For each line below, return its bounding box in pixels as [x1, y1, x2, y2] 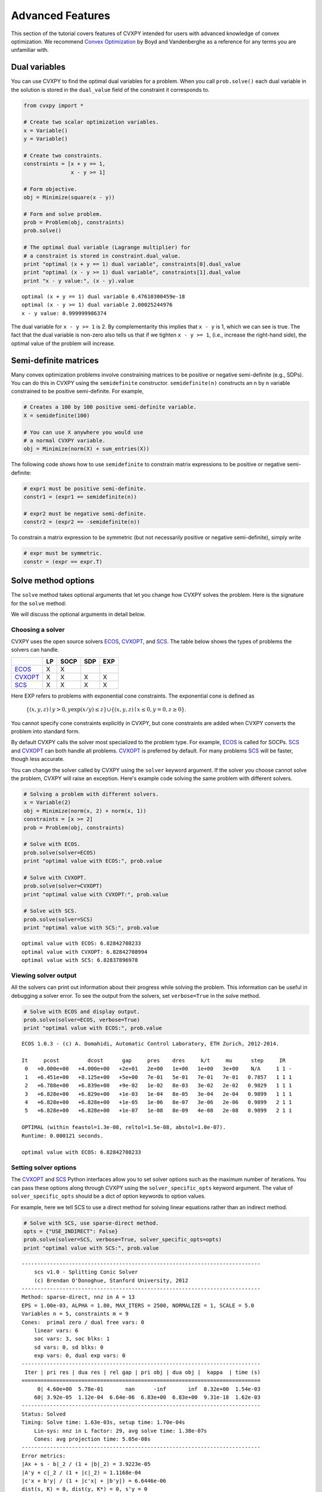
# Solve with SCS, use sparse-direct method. [23, 1219, 159, 1226]
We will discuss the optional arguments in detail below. [11, 611, 145, 618]
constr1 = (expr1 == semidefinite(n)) [23, 494, 137, 501]
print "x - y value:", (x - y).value [23, 278, 134, 284]
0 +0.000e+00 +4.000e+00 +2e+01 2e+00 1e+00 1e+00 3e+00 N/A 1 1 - [24, 1065, 292, 1072]
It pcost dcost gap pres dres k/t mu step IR [21, 1057, 286, 1064]
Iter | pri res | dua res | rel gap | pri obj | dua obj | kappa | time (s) [24, 1368, 261, 1376]
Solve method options [11, 576, 95, 586]
